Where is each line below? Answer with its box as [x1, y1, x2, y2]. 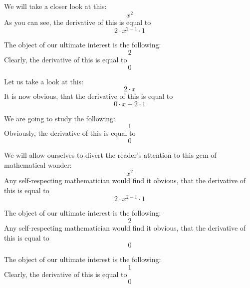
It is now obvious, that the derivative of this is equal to [4, 91, 173, 101]
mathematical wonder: [4, 159, 72, 170]
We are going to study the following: [4, 113, 115, 123]
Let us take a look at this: [4, 76, 83, 86]
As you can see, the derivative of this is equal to [4, 16, 151, 27]
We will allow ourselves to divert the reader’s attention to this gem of [4, 149, 217, 160]
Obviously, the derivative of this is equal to [4, 128, 136, 138]
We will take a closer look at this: [4, 1, 107, 11]
